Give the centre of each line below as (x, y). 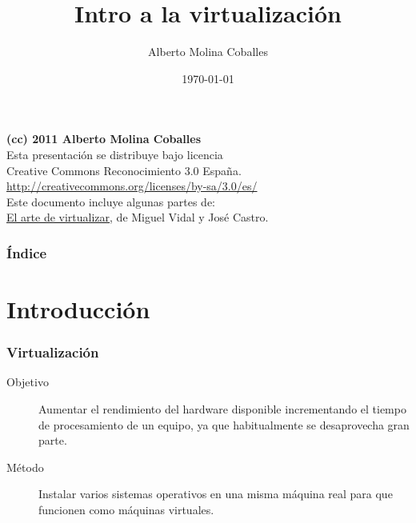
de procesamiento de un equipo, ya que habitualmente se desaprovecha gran (224, 424)
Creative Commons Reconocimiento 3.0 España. (124, 170)
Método (25, 467)
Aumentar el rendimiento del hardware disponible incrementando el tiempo (222, 408)
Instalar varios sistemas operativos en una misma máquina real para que (216, 494)
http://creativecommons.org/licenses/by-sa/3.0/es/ (132, 186)
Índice (27, 252)
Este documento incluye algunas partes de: (111, 201)
